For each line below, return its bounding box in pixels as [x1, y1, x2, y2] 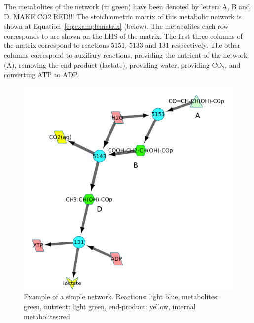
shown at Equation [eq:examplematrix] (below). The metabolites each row [4, 21, 229, 31]
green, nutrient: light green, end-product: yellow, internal [24, 301, 196, 311]
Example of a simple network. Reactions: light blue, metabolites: [24, 291, 219, 302]
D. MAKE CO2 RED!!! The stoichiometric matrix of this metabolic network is [4, 11, 242, 21]
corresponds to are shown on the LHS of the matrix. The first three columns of [4, 30, 243, 40]
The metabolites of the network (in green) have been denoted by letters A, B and [4, 1, 250, 11]
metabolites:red [24, 311, 70, 321]
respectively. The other [171, 40, 241, 50]
